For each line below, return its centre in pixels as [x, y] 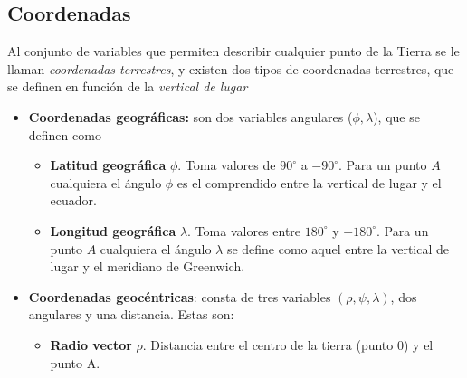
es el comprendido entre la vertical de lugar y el [309, 182]
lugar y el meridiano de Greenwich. [148, 266]
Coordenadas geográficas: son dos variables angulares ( [191, 116]
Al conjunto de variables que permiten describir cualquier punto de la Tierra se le [233, 51]
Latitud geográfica [108, 165]
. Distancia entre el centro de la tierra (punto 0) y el [288, 344]
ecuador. [73, 200]
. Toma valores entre [244, 230]
